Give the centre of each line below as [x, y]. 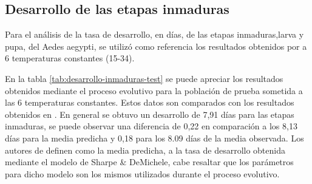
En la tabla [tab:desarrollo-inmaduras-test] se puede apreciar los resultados [144, 78]
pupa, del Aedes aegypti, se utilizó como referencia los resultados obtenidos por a [156, 46]
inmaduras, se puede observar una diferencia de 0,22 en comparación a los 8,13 [151, 126]
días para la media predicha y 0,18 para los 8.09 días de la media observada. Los [154, 138]
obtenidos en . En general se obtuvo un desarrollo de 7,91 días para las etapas [150, 114]
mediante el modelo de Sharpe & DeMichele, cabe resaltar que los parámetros [149, 162]
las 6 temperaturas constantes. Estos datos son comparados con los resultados [150, 102]
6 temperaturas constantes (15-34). [70, 58]
